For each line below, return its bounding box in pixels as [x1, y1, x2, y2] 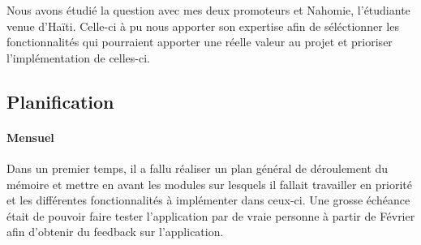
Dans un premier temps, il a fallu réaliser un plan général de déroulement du [6, 159, 389, 176]
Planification [6, 88, 114, 114]
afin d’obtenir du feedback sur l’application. [6, 223, 224, 240]
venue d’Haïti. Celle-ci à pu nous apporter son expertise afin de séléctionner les [6, 17, 399, 34]
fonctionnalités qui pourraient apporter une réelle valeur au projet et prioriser [6, 33, 393, 50]
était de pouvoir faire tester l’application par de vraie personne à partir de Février [6, 207, 415, 224]
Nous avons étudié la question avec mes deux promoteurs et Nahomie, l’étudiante [6, 2, 410, 18]
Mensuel [6, 128, 54, 145]
